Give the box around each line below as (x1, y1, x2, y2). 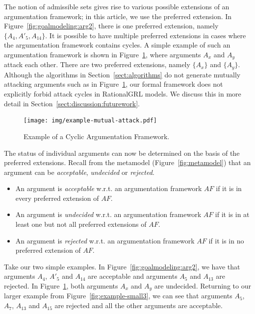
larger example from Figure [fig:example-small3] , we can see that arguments (4, 290, 232, 301)
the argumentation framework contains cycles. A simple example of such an (4, 40, 230, 50)
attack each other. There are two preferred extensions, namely (4, 59, 190, 70)
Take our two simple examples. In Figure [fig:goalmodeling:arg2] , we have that (4, 261, 240, 271)
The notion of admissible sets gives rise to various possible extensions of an (4, 1, 229, 11)
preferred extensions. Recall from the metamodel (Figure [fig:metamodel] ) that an (4, 157, 251, 168)
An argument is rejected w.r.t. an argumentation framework (15, 235, 195, 245)
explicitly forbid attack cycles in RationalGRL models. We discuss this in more (4, 89, 241, 99)
